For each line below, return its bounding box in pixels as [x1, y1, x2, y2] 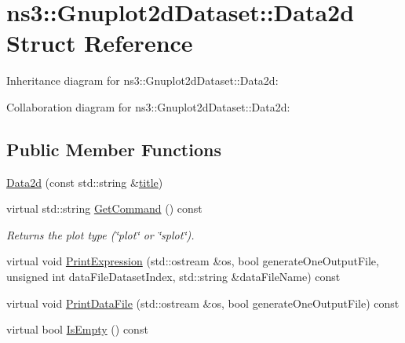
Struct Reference [6, 27, 193, 59]
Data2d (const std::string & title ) [6, 173, 163, 190]
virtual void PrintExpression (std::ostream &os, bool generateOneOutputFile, [6, 253, 379, 269]
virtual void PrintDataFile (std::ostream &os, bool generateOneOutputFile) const [6, 294, 400, 311]
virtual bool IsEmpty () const [6, 321, 148, 338]
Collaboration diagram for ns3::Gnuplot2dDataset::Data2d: [6, 98, 290, 115]
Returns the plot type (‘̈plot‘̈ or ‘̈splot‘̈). [6, 226, 195, 243]
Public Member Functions [6, 137, 221, 161]
